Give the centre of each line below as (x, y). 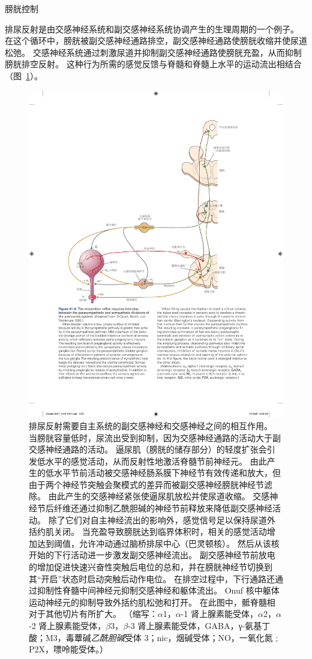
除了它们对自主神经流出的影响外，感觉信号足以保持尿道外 (162, 519)
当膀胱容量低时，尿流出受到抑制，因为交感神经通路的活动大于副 (155, 437)
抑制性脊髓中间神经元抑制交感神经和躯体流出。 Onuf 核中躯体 (158, 590)
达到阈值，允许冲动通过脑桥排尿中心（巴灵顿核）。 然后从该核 (158, 543)
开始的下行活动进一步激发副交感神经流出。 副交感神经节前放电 (152, 555)
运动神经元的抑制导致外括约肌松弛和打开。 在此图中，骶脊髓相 (152, 602)
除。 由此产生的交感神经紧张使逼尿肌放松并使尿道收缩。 (139, 496)
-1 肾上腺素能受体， (219, 614)
